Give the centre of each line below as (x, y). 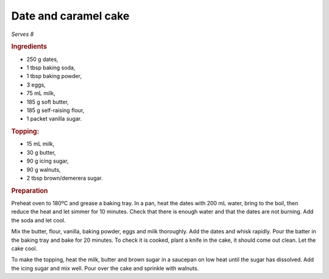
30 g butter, (41, 152)
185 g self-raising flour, (55, 110)
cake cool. (24, 248)
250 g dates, (42, 59)
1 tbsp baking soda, (51, 68)
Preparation (30, 191)
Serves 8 (23, 34)
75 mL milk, (41, 93)
